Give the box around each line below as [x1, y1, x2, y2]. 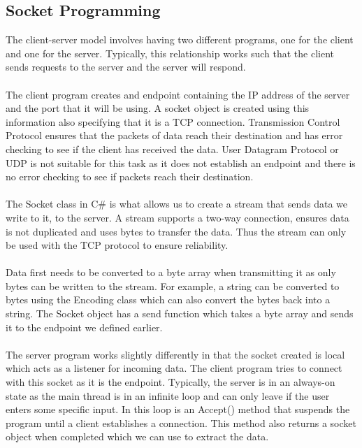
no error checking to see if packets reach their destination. [6, 169, 254, 184]
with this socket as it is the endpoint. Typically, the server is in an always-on [6, 375, 335, 389]
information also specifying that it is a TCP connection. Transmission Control [6, 114, 340, 129]
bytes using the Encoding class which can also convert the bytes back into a [6, 292, 331, 307]
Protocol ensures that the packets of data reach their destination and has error [6, 128, 343, 143]
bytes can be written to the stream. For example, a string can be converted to [6, 278, 340, 293]
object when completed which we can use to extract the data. [6, 429, 269, 444]
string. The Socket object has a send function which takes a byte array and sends [6, 306, 354, 321]
